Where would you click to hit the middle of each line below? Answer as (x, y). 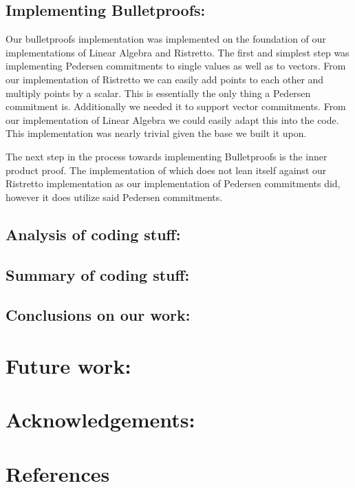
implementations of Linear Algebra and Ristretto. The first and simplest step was (177, 52)
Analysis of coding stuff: (93, 234)
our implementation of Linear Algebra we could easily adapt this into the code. (172, 119)
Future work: (68, 365)
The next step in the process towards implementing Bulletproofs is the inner (166, 156)
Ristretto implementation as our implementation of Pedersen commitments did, (173, 183)
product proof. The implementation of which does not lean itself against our (166, 170)
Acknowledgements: (100, 420)
